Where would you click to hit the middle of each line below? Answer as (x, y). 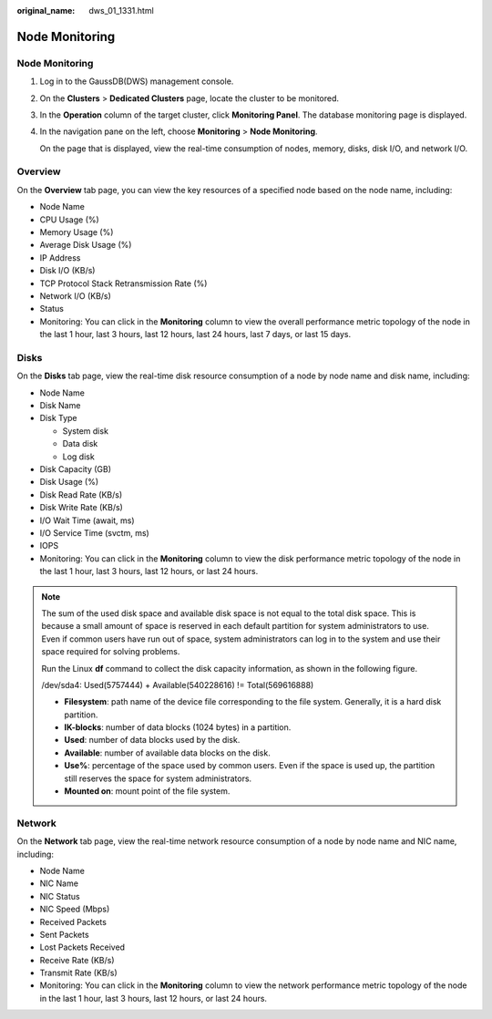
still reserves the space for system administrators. (158, 778)
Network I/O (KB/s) (75, 295)
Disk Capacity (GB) (76, 469)
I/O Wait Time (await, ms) (87, 520)
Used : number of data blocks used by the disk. (152, 740)
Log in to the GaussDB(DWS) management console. (137, 81)
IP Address (60, 257)
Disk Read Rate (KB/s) (81, 494)
